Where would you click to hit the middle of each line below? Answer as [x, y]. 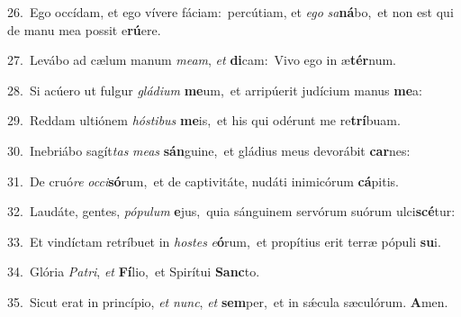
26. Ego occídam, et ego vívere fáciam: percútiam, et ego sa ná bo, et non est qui [230, 12]
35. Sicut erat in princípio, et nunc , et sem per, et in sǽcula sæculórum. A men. [228, 301]
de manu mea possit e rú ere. [84, 29]
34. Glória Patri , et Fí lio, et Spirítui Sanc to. [134, 272]
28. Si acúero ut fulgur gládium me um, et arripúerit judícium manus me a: [215, 90]
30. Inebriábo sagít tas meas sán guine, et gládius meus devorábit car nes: [209, 150]
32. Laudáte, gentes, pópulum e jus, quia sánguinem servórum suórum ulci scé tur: [231, 211]
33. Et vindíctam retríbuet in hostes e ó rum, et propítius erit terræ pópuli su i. [224, 241]
